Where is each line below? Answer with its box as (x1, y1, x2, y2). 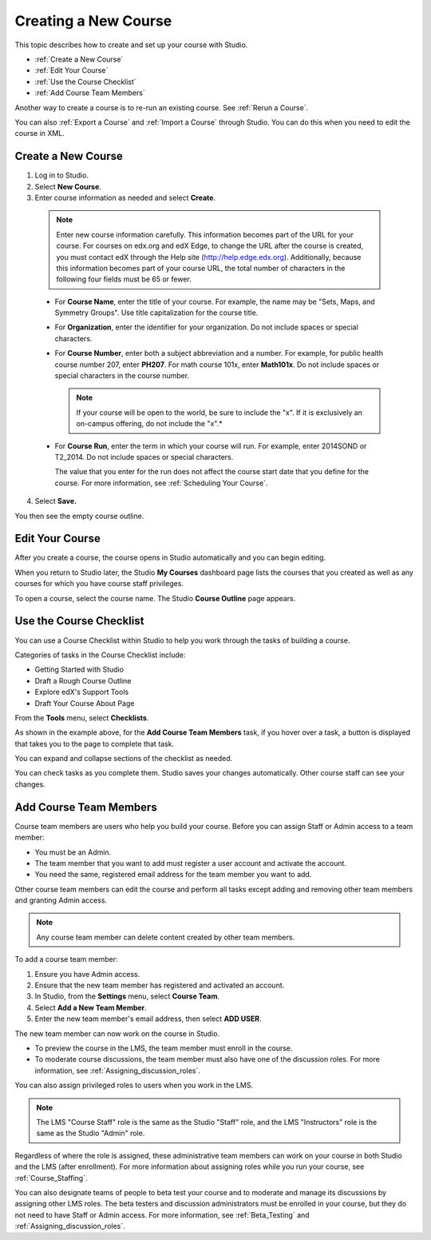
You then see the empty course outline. (14, 511, 144, 520)
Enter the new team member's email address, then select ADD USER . (34, 1014, 263, 1023)
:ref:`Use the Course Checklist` (34, 77, 137, 86)
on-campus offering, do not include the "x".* (76, 419, 223, 429)
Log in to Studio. (34, 170, 89, 180)
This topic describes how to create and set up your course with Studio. (14, 40, 248, 50)
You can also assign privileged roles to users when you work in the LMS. (14, 1080, 254, 1090)
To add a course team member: (14, 955, 118, 964)
